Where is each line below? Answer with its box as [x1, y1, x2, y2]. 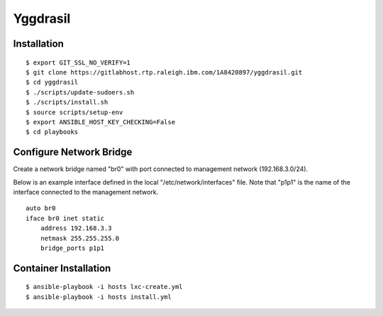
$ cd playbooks [26, 128, 79, 136]
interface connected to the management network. [13, 187, 159, 196]
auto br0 [26, 205, 56, 212]
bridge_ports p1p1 [40, 244, 105, 252]
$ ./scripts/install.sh [26, 98, 109, 107]
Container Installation [13, 262, 111, 274]
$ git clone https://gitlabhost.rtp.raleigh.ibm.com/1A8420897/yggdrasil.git [26, 68, 303, 76]
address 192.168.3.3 [40, 224, 112, 232]
